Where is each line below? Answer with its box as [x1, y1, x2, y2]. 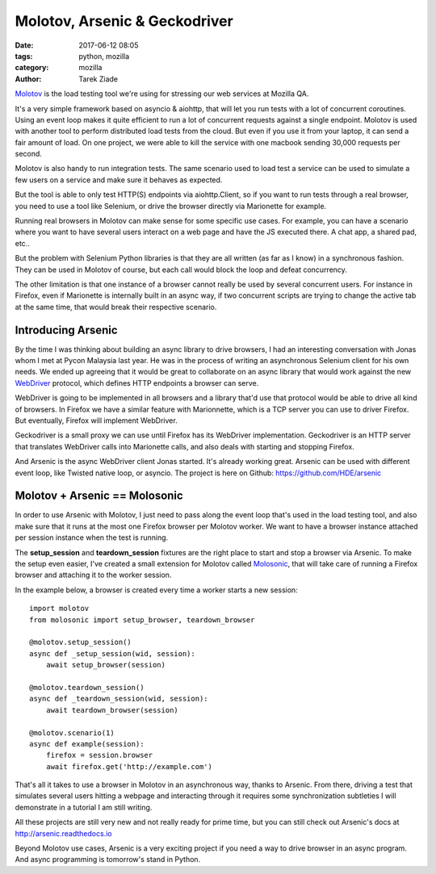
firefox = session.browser [45, 751, 153, 760]
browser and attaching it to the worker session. [15, 570, 172, 580]
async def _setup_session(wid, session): [29, 649, 195, 658]
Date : [15, 40, 34, 50]
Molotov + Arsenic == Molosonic [15, 489, 183, 503]
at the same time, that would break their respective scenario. [15, 302, 217, 312]
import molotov [29, 604, 90, 613]
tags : [15, 51, 33, 61]
